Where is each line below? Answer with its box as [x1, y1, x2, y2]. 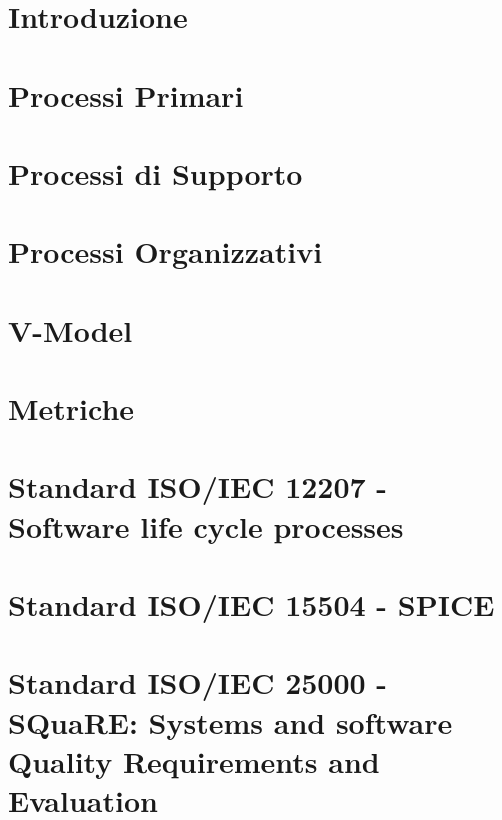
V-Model [8, 309, 133, 350]
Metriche [8, 388, 135, 429]
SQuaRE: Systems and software [8, 701, 453, 742]
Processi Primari [8, 74, 244, 115]
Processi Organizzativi [8, 231, 323, 272]
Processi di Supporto [8, 152, 303, 193]
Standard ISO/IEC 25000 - [8, 662, 388, 703]
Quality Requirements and [8, 740, 380, 781]
